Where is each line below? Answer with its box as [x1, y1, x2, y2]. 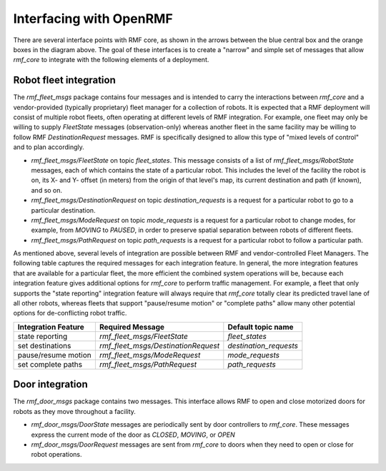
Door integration [13, 378, 89, 390]
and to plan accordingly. [13, 143, 85, 151]
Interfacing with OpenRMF [13, 11, 173, 26]
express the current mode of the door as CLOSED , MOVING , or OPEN [31, 430, 235, 439]
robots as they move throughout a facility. [13, 407, 136, 415]
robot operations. [31, 450, 82, 459]
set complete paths [17, 359, 82, 369]
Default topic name [227, 322, 294, 332]
